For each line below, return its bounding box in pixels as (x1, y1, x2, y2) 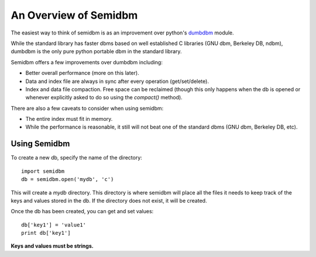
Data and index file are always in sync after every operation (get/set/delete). (25, 78, 209, 85)
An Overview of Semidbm (11, 9, 138, 22)
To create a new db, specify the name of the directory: (11, 154, 143, 161)
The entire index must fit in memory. (25, 116, 113, 123)
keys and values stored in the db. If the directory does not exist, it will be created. (11, 197, 207, 204)
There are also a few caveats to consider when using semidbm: (11, 105, 164, 112)
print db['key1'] (21, 230, 71, 237)
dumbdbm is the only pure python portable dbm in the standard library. (11, 48, 182, 55)
